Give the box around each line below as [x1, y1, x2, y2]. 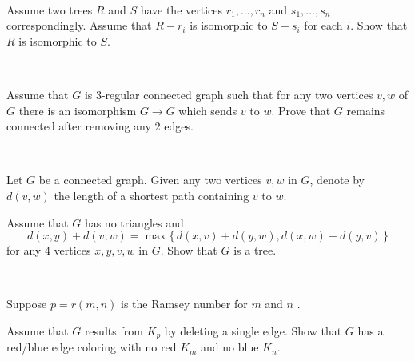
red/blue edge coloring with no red [6, 339, 177, 355]
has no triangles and [84, 214, 184, 231]
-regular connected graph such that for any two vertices [101, 86, 373, 102]
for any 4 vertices [6, 242, 91, 259]
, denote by [309, 171, 365, 188]
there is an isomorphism [18, 102, 137, 118]
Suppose [6, 295, 47, 312]
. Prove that [271, 102, 331, 118]
